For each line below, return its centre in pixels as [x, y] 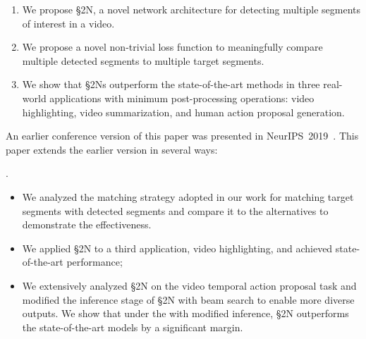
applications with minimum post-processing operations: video [182, 98]
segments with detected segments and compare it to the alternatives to [175, 210]
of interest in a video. [68, 23]
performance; [94, 262]
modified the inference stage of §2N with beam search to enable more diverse [188, 299]
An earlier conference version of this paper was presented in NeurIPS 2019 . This [182, 136]
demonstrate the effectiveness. [87, 224]
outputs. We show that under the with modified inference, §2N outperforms [185, 313]
